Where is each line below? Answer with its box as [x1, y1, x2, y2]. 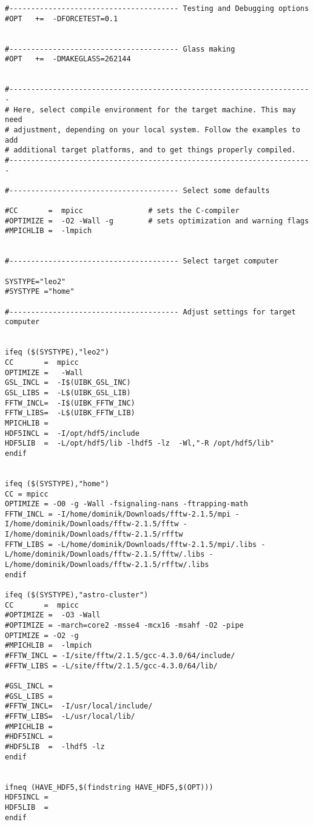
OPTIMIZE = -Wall [5, 368, 83, 377]
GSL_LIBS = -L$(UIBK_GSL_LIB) [5, 388, 131, 397]
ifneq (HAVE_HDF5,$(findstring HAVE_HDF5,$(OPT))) [5, 783, 214, 792]
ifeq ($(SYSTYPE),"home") [5, 479, 109, 488]
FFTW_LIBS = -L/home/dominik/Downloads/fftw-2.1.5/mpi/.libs [5, 540, 257, 549]
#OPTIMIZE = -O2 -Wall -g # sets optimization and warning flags [5, 216, 309, 225]
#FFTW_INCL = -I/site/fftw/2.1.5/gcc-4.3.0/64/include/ [5, 651, 235, 660]
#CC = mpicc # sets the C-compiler [5, 206, 240, 216]
